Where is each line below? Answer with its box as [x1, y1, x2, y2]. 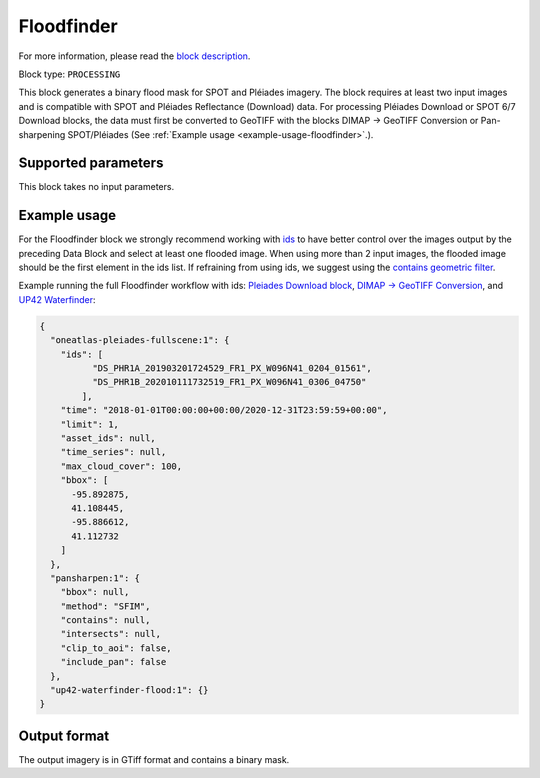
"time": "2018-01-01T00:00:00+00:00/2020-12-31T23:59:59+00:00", [60, 405, 388, 416]
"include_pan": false [60, 656, 167, 668]
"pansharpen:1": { [50, 572, 140, 584]
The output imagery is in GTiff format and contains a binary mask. [18, 753, 290, 765]
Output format [18, 727, 110, 744]
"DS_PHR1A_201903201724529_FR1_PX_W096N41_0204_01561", [91, 363, 372, 374]
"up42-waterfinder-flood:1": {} [50, 685, 209, 696]
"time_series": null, [60, 446, 167, 458]
